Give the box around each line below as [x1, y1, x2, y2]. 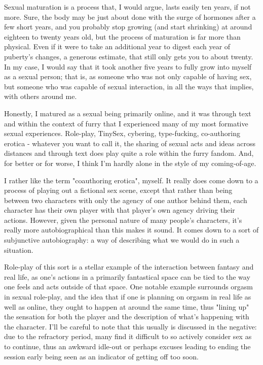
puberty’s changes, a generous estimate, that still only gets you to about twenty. [4, 51, 253, 61]
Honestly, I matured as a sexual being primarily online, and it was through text [4, 108, 251, 118]
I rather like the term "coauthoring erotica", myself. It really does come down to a [4, 175, 258, 185]
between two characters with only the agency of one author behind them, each [4, 194, 247, 205]
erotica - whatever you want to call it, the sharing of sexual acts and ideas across [4, 138, 256, 148]
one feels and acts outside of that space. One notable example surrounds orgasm [4, 281, 253, 292]
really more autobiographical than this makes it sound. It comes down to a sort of [4, 224, 259, 235]
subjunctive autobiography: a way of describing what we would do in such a [4, 235, 240, 245]
